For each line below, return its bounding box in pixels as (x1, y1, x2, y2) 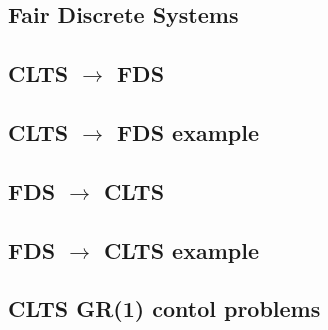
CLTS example (103, 234, 259, 265)
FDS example (116, 116, 259, 147)
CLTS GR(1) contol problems (8, 293, 321, 324)
